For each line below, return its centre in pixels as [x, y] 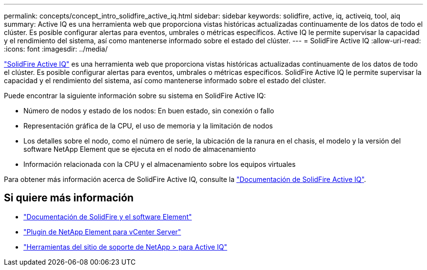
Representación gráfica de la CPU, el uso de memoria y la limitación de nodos [148, 126]
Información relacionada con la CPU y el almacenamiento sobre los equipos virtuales [160, 164]
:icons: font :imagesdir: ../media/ [56, 49]
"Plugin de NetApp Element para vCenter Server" [102, 232]
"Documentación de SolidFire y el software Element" [108, 216]
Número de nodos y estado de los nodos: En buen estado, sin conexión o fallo [149, 111]
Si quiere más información [69, 198]
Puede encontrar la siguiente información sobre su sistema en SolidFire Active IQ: [135, 96]
